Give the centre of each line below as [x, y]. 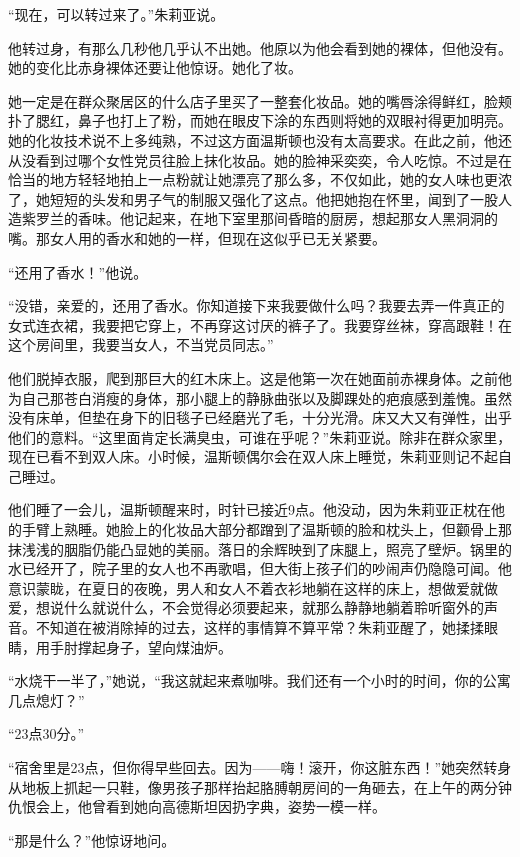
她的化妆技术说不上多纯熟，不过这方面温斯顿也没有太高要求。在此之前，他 [253, 139]
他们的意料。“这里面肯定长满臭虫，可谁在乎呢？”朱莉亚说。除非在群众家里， [260, 436]
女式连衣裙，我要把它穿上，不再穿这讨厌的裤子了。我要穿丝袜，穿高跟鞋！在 [260, 324]
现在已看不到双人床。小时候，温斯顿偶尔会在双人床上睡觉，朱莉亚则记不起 [253, 456]
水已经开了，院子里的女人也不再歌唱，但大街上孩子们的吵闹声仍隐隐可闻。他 [260, 568]
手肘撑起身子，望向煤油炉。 [140, 646]
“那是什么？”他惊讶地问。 [92, 839]
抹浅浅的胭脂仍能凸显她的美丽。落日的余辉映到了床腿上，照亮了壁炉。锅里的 [260, 548]
